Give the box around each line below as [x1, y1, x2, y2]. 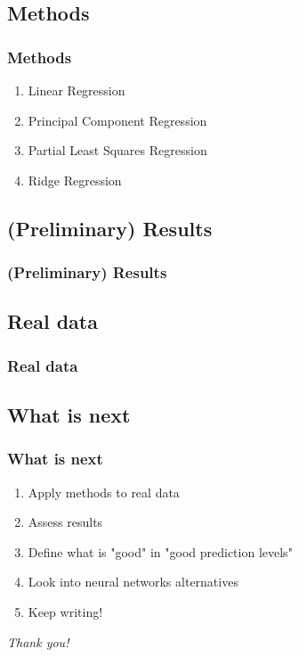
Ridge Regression [28, 170, 122, 189]
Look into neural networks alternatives [28, 572, 238, 591]
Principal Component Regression [28, 111, 207, 129]
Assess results [28, 513, 103, 531]
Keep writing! [28, 603, 103, 620]
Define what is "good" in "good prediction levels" [28, 542, 293, 561]
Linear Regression [28, 81, 125, 99]
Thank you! [7, 632, 69, 651]
